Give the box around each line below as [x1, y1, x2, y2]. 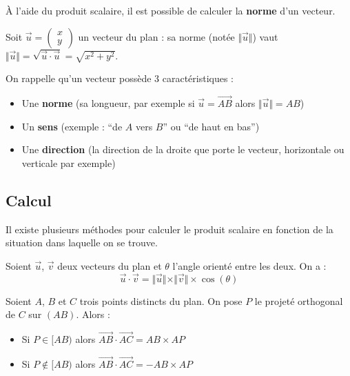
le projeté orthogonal [254, 293, 343, 308]
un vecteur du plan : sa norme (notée [78, 29, 235, 43]
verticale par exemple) [21, 155, 116, 170]
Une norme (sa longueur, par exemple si [21, 96, 195, 110]
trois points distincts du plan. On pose [79, 293, 243, 308]
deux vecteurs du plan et [57, 258, 162, 273]
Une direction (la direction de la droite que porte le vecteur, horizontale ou [21, 142, 344, 157]
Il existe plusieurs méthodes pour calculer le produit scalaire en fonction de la [6, 221, 333, 236]
